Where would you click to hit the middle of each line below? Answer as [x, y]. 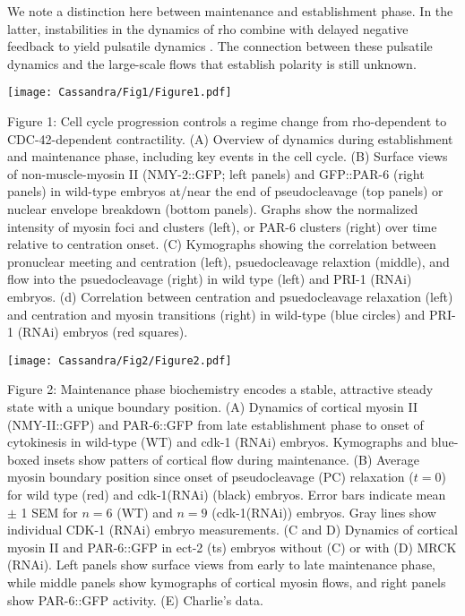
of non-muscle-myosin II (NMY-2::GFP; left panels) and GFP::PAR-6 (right [216, 173]
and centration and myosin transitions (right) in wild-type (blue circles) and [216, 314]
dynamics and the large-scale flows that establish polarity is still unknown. [212, 63]
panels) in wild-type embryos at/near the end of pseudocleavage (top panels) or [225, 191]
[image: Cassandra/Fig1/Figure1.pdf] [120, 93]
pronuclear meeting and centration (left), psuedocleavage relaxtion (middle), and [228, 261]
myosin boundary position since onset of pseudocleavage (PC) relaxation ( [211, 477]
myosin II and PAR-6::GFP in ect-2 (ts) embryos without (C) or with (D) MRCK [232, 547]
